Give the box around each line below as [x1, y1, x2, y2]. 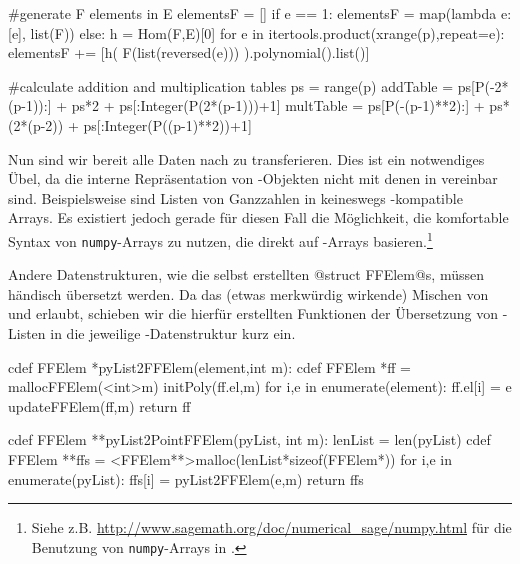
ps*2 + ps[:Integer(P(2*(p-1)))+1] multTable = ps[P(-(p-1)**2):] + [71, 95, 485, 116]
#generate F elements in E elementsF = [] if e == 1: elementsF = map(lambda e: [8, 3, 512, 23]
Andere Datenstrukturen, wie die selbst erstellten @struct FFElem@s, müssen [8, 264, 485, 285]
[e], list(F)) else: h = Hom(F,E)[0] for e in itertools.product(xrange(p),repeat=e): [8, 22, 505, 43]
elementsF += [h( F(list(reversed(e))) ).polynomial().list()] [8, 42, 370, 63]
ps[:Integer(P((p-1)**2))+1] [83, 114, 252, 135]
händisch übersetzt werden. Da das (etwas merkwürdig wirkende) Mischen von [8, 283, 489, 304]
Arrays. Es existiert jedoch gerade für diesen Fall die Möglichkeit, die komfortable [8, 207, 509, 228]
